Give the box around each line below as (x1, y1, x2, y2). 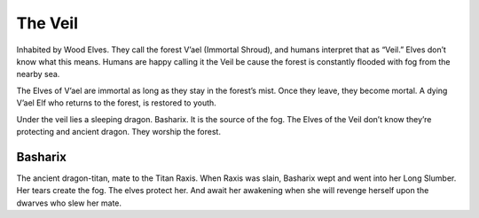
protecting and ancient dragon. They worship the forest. (16, 126, 222, 136)
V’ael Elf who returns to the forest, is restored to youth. (16, 97, 216, 108)
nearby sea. (16, 69, 60, 80)
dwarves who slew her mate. (16, 198, 122, 208)
